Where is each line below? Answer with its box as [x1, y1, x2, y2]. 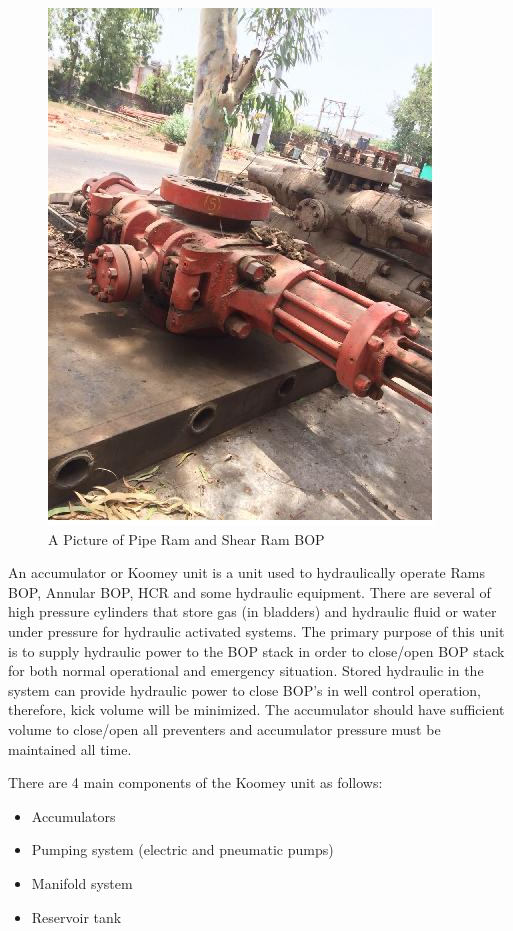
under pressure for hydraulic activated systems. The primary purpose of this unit [8, 620, 505, 641]
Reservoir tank [31, 906, 122, 927]
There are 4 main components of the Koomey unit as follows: [8, 772, 383, 793]
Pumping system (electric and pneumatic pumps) [31, 839, 334, 860]
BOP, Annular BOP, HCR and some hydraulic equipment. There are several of [8, 581, 491, 602]
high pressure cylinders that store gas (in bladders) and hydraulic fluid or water [8, 601, 497, 622]
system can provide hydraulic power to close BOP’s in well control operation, [8, 679, 481, 700]
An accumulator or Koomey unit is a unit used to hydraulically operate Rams [8, 562, 485, 583]
